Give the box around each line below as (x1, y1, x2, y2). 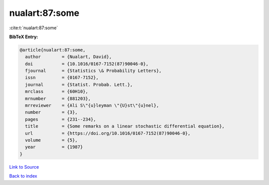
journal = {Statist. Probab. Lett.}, (25, 82, 133, 87)
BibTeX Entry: (9, 34, 38, 40)
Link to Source (9, 164, 39, 170)
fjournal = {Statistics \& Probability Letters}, (25, 68, 162, 74)
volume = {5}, (25, 137, 78, 143)
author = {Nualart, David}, (25, 54, 112, 60)
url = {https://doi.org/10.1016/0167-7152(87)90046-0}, (25, 130, 191, 136)
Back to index (9, 173, 37, 179)
